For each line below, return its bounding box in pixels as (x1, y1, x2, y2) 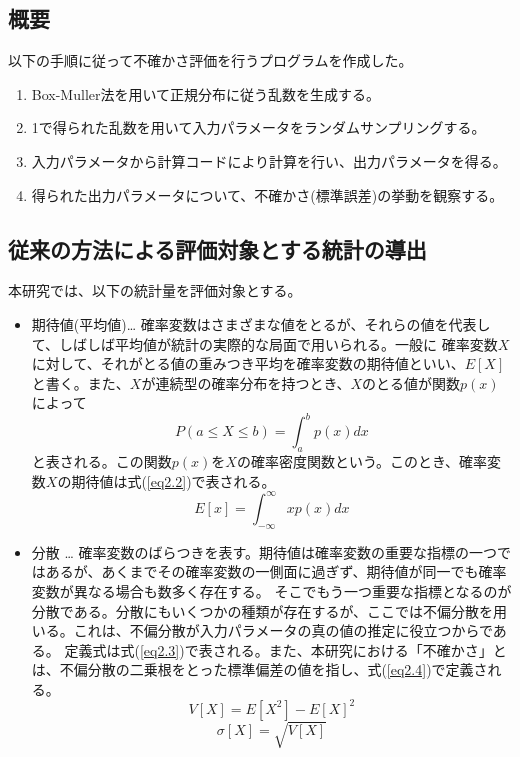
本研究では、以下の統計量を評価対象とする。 (8, 280, 302, 301)
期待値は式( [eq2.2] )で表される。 (71, 470, 276, 491)
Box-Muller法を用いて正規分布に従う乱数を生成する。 (31, 83, 381, 104)
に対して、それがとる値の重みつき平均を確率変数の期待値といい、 (31, 353, 465, 374)
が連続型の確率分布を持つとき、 (141, 372, 351, 393)
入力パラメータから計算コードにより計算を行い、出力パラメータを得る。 (31, 150, 507, 171)
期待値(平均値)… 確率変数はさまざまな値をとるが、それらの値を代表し (31, 313, 491, 334)
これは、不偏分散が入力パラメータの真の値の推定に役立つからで (73, 620, 493, 641)
